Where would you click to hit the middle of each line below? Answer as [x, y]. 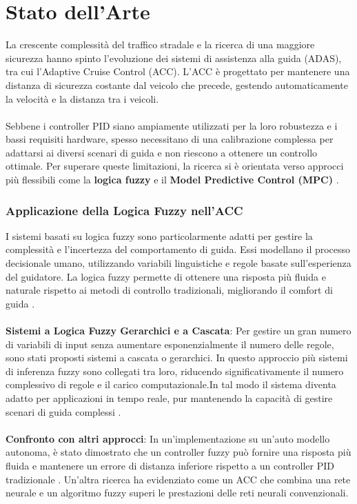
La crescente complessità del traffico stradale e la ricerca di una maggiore [160, 44]
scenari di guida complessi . [63, 411]
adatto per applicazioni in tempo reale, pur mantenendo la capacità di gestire [169, 398]
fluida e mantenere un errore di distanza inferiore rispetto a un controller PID [170, 465]
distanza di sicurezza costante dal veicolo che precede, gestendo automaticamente [177, 84]
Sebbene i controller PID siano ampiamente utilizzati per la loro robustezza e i [172, 125]
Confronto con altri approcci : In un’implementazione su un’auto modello [168, 438]
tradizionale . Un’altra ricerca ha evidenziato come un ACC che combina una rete [178, 479]
